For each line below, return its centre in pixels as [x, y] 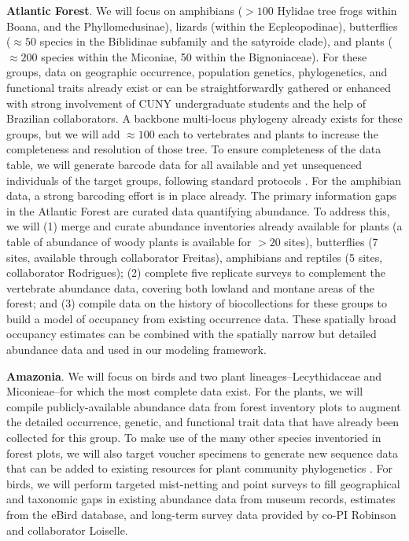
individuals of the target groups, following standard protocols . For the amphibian [204, 180]
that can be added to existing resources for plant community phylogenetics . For [200, 468]
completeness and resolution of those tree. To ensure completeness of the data [194, 149]
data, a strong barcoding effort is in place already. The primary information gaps [201, 195]
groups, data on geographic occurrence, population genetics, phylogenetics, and [197, 72]
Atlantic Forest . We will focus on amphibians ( [125, 10]
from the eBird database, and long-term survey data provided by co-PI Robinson [201, 514]
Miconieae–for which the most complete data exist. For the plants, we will [185, 391]
